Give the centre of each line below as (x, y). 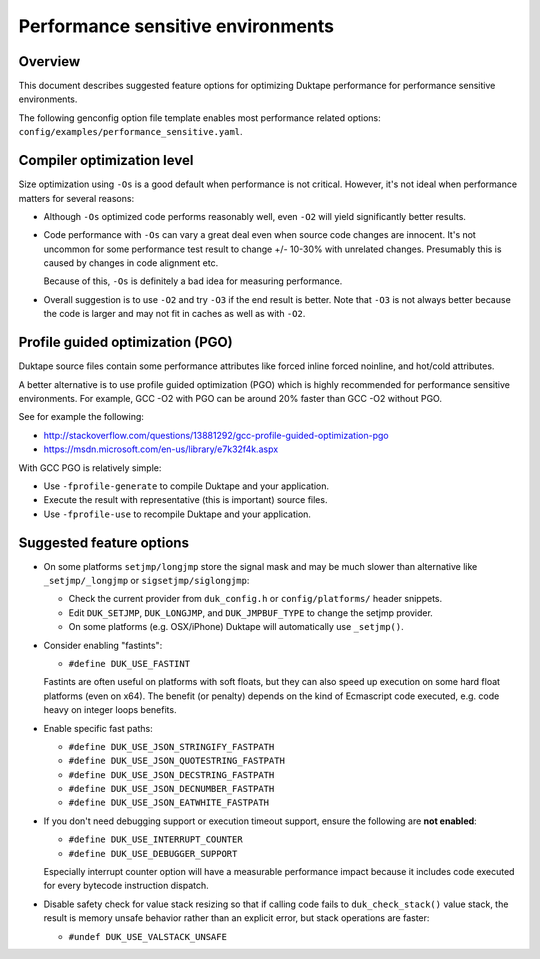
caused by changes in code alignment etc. (131, 263)
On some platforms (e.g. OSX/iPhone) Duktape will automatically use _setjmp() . (236, 627)
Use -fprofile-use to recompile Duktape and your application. (177, 514)
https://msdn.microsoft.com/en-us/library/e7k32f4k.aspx (161, 449)
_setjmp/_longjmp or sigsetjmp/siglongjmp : (146, 580)
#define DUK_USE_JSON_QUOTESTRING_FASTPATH (176, 761)
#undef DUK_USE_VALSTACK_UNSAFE (147, 936)
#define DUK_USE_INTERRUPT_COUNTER (156, 839)
